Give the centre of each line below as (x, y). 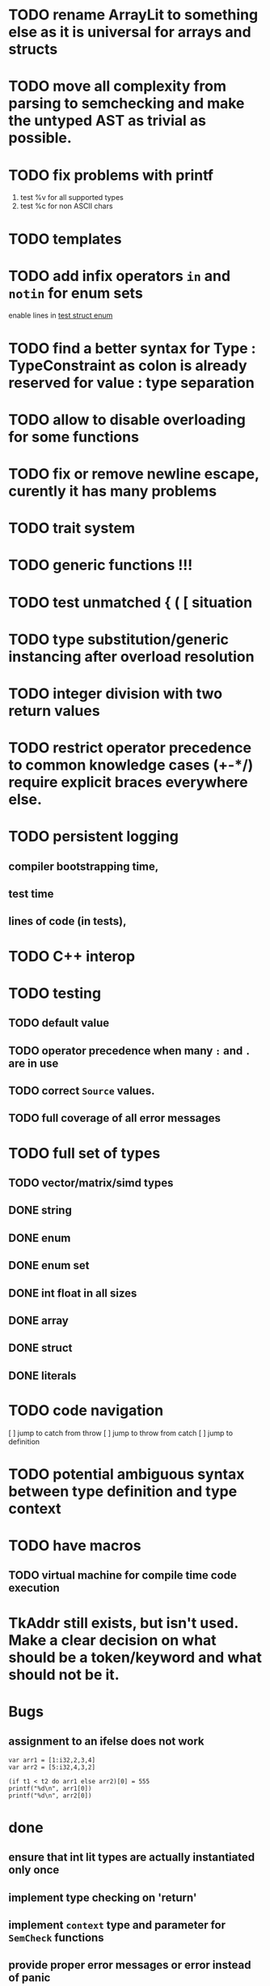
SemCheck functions (56, 1937)
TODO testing (55, 993)
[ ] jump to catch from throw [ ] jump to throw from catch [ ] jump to (120, 1433)
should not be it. (64, 1675)
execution (34, 1588)
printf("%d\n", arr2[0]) (50, 1796)
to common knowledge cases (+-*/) (131, 765)
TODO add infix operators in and (120, 276)
